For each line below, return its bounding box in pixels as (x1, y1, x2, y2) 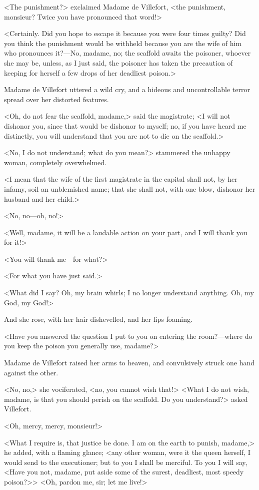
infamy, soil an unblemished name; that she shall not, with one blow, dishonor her (4, 183, 255, 194)
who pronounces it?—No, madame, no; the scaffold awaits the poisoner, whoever (4, 48, 251, 58)
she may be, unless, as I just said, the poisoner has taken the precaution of (4, 57, 233, 68)
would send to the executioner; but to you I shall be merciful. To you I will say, (4, 456, 247, 467)
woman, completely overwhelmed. (4, 157, 106, 167)
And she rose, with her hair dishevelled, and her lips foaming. (4, 314, 192, 324)
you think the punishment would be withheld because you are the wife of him (4, 38, 242, 48)
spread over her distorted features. (4, 94, 109, 104)
